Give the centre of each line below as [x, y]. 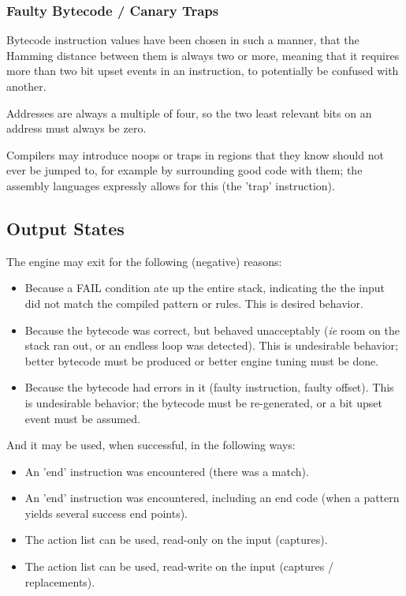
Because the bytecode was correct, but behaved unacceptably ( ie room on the [212, 330]
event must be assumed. [82, 418]
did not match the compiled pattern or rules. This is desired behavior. [194, 303]
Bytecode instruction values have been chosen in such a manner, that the [183, 40]
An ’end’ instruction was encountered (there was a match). [167, 471]
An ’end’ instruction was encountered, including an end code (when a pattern [212, 498]
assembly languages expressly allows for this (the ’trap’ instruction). [171, 185]
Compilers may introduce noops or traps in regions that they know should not [195, 154]
